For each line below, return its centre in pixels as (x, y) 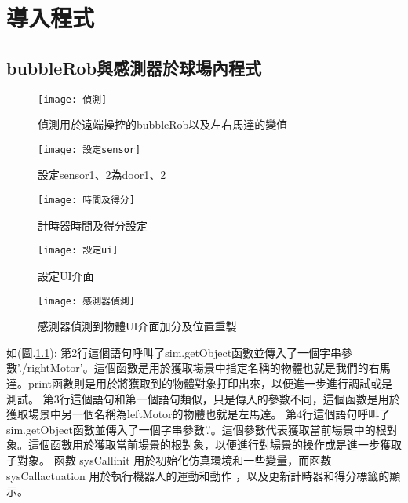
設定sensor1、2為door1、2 (102, 175)
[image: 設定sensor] (89, 149)
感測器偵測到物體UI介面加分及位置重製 (137, 326)
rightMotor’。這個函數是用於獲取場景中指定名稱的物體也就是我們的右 (203, 368)
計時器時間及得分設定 (93, 225)
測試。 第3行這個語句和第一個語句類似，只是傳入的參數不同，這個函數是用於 (203, 398)
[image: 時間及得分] (86, 200)
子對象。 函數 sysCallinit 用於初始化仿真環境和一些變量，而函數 (169, 459)
